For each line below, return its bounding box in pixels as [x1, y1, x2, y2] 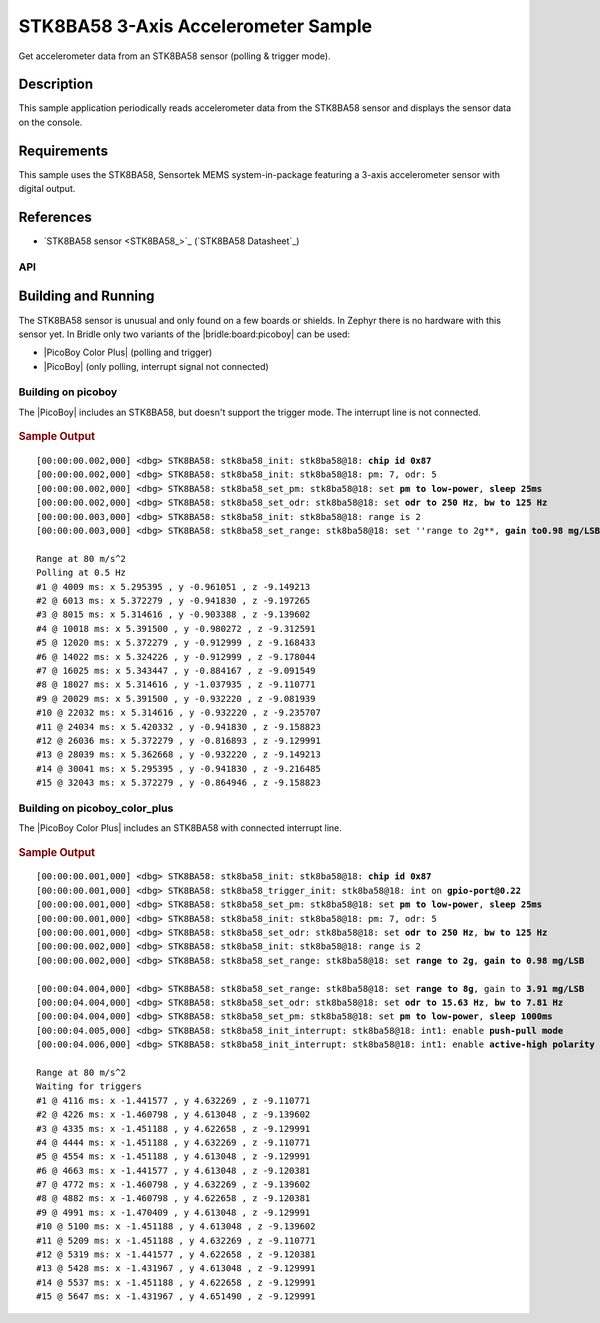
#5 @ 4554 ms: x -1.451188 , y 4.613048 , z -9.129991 [36, 1151, 311, 1162]
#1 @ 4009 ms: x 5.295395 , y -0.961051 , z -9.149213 [36, 581, 311, 592]
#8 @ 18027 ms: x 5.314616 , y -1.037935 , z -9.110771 [36, 679, 316, 690]
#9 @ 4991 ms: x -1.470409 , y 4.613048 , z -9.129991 [36, 1206, 311, 1218]
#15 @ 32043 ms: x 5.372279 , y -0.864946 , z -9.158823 [36, 777, 322, 789]
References [18, 208, 92, 225]
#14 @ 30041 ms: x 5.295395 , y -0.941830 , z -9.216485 [36, 763, 322, 774]
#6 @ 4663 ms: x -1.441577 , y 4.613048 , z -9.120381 [36, 1165, 311, 1176]
